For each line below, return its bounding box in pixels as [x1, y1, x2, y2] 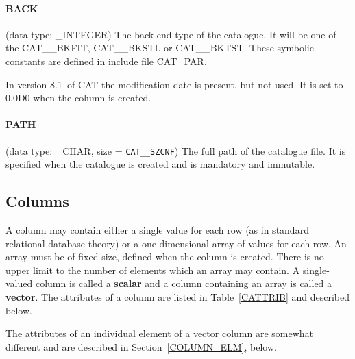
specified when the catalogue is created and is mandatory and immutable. [5, 157, 315, 171]
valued [5, 276, 33, 290]
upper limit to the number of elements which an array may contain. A [5, 262, 300, 277]
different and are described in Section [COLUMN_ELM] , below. [5, 339, 277, 354]
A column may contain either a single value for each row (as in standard [5, 223, 309, 237]
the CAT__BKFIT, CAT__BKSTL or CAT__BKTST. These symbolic [5, 40, 314, 55]
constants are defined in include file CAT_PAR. [5, 53, 207, 68]
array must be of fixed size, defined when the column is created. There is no [5, 249, 324, 264]
